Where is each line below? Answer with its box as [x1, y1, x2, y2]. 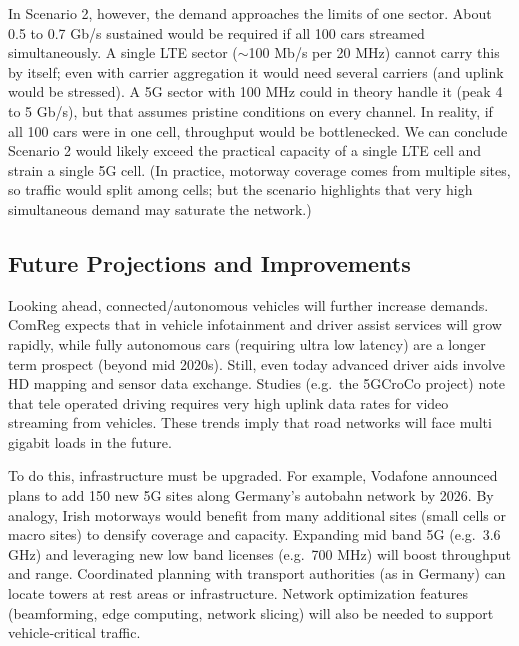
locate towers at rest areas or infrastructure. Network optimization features [8, 583, 468, 604]
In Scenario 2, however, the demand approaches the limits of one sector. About [8, 3, 492, 23]
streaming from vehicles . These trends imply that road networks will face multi [8, 412, 492, 433]
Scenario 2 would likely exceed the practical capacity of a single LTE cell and [8, 140, 482, 161]
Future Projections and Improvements [8, 247, 411, 278]
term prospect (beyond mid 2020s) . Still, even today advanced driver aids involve [8, 353, 506, 374]
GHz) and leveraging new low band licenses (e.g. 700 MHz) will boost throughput [8, 543, 511, 564]
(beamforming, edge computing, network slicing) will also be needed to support [8, 602, 494, 623]
